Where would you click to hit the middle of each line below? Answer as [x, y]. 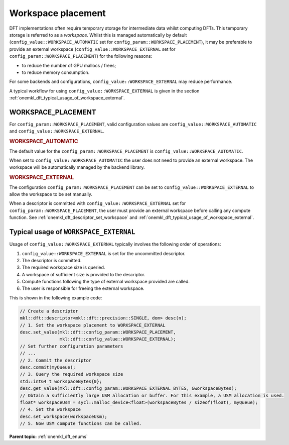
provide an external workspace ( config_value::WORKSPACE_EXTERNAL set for [92, 49]
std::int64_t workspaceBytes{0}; [61, 381]
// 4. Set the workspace [50, 410]
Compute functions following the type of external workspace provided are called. [106, 282]
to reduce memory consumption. [56, 72]
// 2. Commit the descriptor [56, 360]
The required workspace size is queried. [63, 267]
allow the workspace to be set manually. [51, 194]
